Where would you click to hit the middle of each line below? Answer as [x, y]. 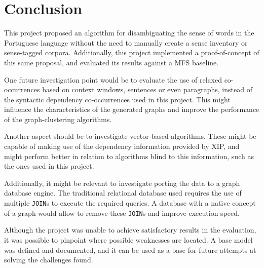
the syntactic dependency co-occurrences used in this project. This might [117, 99]
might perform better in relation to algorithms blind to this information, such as [129, 156]
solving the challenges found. [49, 260]
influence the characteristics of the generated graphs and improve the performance [132, 109]
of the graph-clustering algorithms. [58, 119]
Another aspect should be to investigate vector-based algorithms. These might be [130, 136]
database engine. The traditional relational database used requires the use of [123, 193]
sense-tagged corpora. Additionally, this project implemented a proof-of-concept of [132, 52]
